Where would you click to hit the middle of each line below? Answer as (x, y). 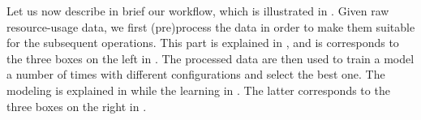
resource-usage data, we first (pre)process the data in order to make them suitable (211, 26)
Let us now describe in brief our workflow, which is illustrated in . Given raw (198, 11)
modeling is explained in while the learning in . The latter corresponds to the (198, 90)
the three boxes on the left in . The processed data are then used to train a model (210, 58)
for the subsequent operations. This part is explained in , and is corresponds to (203, 43)
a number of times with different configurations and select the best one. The (196, 74)
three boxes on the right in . (77, 106)
